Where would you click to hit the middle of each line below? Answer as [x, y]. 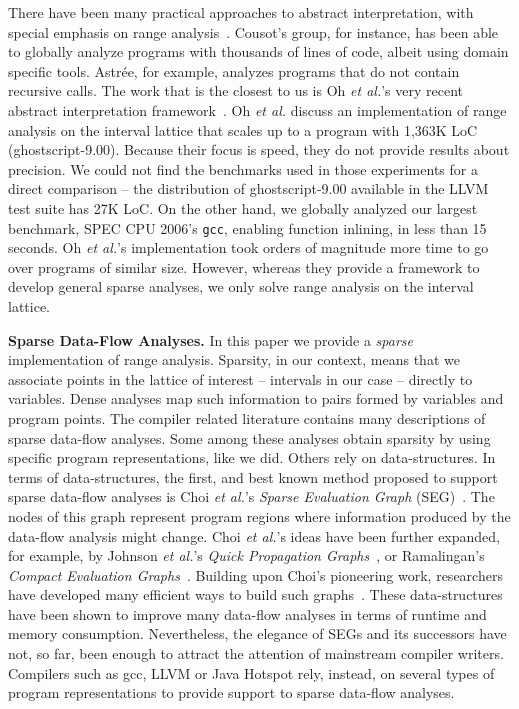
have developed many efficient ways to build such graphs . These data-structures [255, 594]
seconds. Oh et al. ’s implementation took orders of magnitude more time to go [248, 247]
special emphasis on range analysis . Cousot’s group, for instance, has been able [253, 31]
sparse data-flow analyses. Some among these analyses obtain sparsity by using [249, 437]
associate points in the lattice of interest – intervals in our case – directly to [240, 378]
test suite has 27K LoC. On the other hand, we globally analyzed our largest [243, 207]
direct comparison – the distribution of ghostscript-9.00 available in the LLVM [248, 188]
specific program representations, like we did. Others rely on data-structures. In [252, 457]
